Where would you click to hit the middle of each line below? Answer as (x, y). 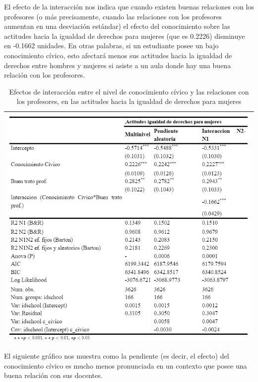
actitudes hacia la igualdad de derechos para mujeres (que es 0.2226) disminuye (125, 36)
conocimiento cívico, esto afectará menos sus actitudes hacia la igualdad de (118, 55)
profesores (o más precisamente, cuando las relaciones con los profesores (113, 16)
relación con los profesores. (45, 75)
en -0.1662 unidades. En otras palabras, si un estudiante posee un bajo (111, 46)
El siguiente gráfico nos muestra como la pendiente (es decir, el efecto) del (117, 356)
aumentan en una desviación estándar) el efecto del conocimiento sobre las (117, 26)
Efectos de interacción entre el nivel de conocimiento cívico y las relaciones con (129, 91)
